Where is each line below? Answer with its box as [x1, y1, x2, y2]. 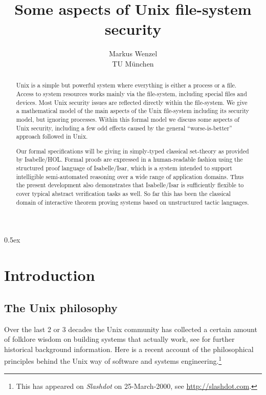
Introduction [4, 265, 95, 286]
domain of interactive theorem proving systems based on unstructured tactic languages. [16, 198, 249, 206]
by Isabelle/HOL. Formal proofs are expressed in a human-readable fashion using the [16, 155, 243, 164]
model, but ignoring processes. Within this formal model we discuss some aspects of [16, 115, 239, 123]
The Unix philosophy [4, 299, 118, 315]
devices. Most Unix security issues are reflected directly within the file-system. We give [16, 98, 248, 106]
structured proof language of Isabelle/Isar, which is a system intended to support [16, 164, 232, 172]
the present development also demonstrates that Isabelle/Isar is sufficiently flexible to [16, 181, 244, 189]
